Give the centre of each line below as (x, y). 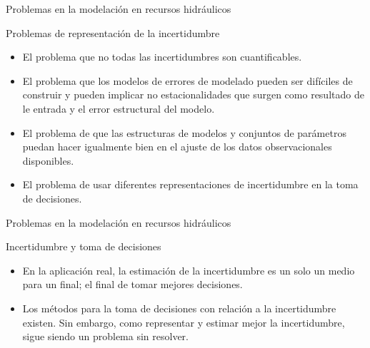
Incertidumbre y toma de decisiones (84, 246)
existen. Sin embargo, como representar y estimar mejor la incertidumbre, (184, 322)
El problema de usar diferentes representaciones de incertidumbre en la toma (190, 184)
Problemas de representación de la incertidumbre (113, 32)
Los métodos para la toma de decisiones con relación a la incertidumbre (179, 308)
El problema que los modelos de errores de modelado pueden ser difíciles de (187, 80)
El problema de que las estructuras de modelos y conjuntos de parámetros (184, 132)
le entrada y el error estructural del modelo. (119, 108)
